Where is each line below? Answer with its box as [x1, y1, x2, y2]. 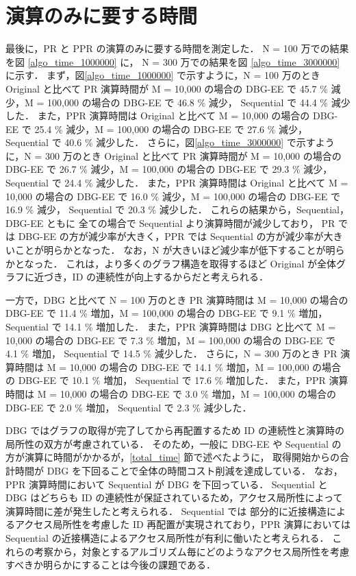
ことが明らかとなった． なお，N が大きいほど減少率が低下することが [14, 243, 326, 257]
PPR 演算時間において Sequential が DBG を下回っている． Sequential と [5, 477, 328, 491]
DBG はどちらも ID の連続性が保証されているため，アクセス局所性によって [5, 490, 343, 505]
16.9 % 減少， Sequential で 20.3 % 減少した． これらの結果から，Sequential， [5, 202, 350, 217]
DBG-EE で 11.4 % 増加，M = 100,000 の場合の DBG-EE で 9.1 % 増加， [5, 306, 328, 320]
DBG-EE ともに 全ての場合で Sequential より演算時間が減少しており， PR [5, 215, 335, 230]
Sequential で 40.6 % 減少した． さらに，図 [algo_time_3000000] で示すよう [5, 135, 335, 149]
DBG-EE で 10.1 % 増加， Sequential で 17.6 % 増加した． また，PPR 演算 [18, 373, 348, 387]
